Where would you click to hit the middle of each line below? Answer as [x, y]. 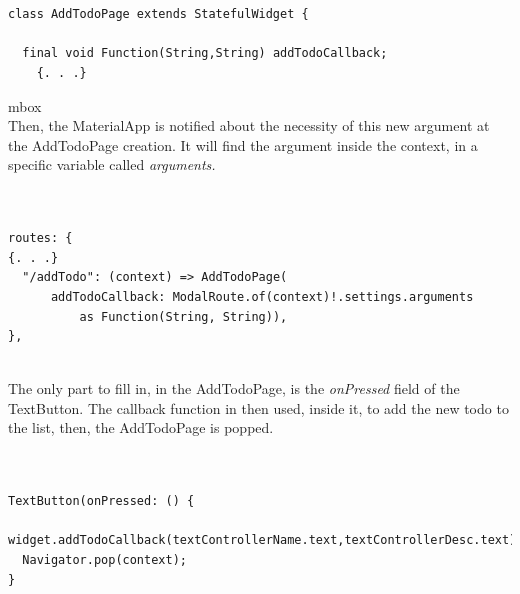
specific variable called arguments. [112, 164]
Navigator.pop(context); [104, 560]
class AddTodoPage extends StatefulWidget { [158, 14]
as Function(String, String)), [183, 316]
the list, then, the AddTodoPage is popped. [141, 427]
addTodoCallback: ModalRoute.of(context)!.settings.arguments [262, 296]
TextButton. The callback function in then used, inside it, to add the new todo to [258, 407]
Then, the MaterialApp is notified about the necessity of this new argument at [249, 125]
